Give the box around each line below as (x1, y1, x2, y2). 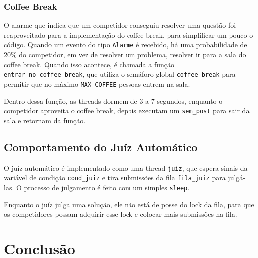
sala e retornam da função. (4, 115, 86, 125)
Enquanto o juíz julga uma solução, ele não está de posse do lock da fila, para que (4, 199, 254, 209)
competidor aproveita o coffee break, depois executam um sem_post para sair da (4, 105, 250, 116)
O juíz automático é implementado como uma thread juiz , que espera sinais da (4, 162, 248, 173)
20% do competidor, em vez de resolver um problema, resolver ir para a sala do (4, 49, 246, 60)
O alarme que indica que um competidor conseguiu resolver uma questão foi (4, 20, 236, 30)
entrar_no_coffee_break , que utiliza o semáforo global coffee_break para (4, 69, 236, 79)
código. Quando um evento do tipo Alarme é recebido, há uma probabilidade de (4, 39, 247, 50)
